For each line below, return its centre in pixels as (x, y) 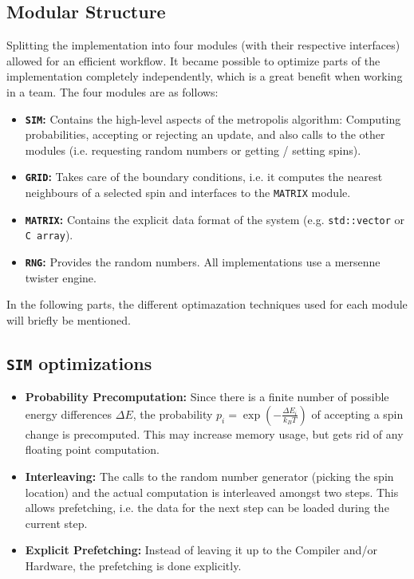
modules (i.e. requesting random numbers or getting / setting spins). (193, 150)
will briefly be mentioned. (69, 319)
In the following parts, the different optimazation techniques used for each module (207, 304)
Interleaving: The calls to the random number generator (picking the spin (209, 477)
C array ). (49, 235)
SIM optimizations (79, 362)
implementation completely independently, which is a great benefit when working (205, 76)
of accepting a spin (357, 414)
